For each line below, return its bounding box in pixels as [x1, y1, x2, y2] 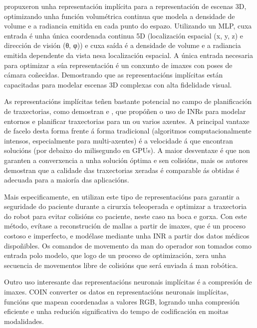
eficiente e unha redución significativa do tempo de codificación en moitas [4, 306, 229, 316]
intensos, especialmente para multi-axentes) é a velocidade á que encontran [4, 135, 233, 145]
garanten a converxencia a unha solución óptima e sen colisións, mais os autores [4, 154, 248, 165]
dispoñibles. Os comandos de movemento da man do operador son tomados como [4, 240, 252, 250]
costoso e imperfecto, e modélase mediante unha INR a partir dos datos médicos [4, 230, 250, 241]
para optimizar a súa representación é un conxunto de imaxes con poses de [4, 59, 233, 70]
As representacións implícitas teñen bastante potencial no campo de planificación [4, 96, 252, 106]
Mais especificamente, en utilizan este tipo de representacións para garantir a [4, 191, 240, 201]
